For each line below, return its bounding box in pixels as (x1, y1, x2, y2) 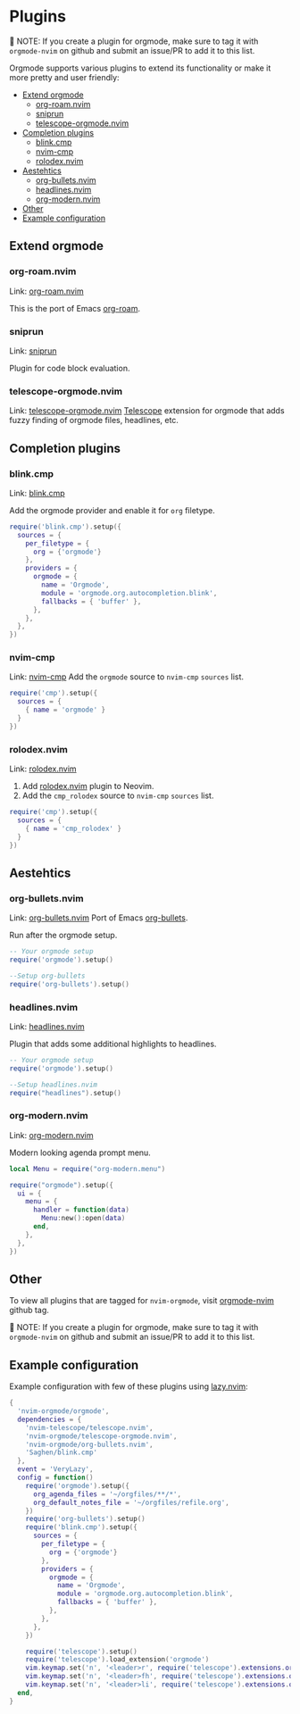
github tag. (9, 1305, 49, 1316)
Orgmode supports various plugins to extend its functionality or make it (9, 62, 271, 73)
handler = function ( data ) (32, 1205, 129, 1215)
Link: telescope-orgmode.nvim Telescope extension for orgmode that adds (9, 405, 285, 416)
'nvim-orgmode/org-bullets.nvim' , (25, 1440, 154, 1449)
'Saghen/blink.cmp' (25, 1448, 98, 1457)
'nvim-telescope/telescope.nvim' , (25, 1423, 154, 1432)
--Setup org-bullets (9, 971, 87, 980)
